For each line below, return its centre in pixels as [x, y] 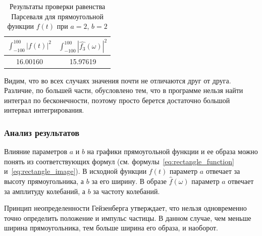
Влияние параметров [36, 151]
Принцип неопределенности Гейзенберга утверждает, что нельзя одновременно [125, 208]
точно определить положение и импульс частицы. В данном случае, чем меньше [128, 218]
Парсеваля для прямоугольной [58, 16]
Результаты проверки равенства [57, 6]
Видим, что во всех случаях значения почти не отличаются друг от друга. [118, 80]
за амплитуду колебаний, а [45, 191]
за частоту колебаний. [126, 191]
